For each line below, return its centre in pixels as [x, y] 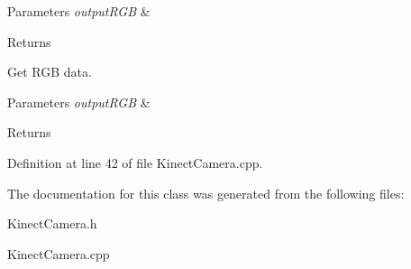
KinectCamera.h [52, 223]
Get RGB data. [50, 72]
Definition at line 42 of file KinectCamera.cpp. [135, 162]
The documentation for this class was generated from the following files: [206, 193]
